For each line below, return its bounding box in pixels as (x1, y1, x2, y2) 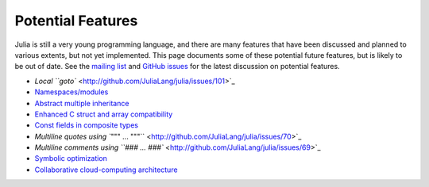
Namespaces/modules (34, 87, 109, 97)
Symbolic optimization (34, 154, 107, 163)
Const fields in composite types (34, 120, 139, 130)
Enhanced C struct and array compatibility (34, 109, 173, 119)
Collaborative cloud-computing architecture (34, 165, 178, 174)
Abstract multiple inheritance (34, 98, 129, 108)
